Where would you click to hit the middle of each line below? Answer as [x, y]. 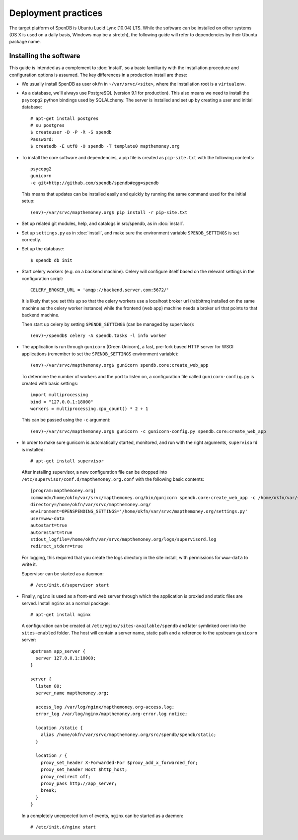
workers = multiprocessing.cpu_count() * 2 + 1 [89, 409]
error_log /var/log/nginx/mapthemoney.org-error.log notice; [112, 714]
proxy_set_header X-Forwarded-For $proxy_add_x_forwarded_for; [119, 762]
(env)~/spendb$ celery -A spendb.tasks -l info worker [99, 335]
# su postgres [47, 125]
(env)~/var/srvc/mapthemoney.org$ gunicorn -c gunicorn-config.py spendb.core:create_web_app [148, 431]
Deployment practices [56, 13]
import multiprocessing [59, 395]
